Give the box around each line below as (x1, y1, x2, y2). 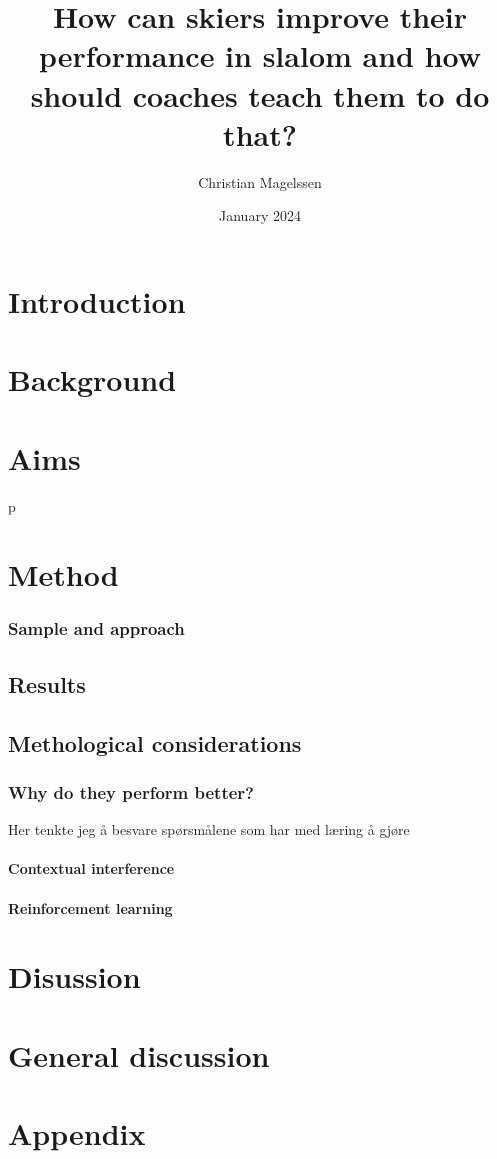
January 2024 (219, 205, 301, 226)
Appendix (8, 1113, 146, 1154)
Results (8, 668, 86, 699)
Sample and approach (8, 616, 185, 641)
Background (8, 359, 177, 400)
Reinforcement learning (8, 897, 173, 918)
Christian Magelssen (198, 171, 322, 192)
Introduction (8, 280, 186, 321)
